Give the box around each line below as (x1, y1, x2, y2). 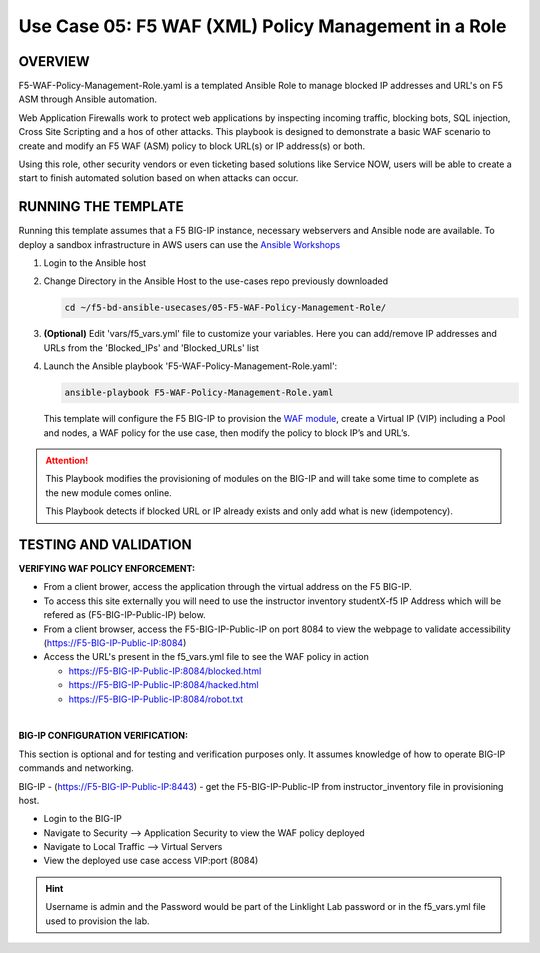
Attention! (45, 454, 89, 466)
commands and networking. (18, 762, 134, 774)
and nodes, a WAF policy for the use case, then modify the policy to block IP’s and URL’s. (43, 426, 410, 439)
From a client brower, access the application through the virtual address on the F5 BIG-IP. (43, 581, 412, 593)
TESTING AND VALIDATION (18, 536, 192, 553)
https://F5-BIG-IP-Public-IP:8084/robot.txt (68, 693, 244, 705)
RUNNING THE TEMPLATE (18, 198, 184, 215)
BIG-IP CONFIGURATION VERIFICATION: (18, 730, 189, 742)
